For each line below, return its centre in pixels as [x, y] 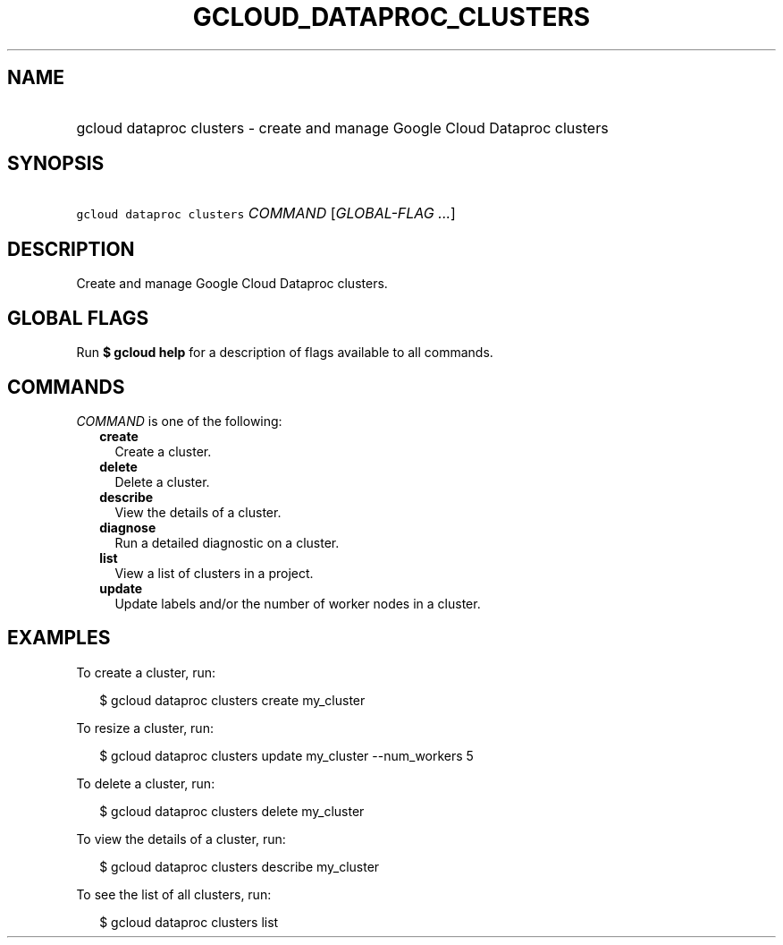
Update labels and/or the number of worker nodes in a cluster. [298, 603]
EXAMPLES [59, 638]
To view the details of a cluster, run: [181, 839]
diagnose [128, 527]
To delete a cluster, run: [146, 783]
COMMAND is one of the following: [179, 421]
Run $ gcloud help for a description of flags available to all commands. [285, 353]
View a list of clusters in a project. [214, 573]
